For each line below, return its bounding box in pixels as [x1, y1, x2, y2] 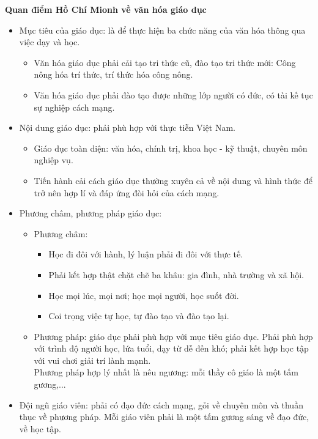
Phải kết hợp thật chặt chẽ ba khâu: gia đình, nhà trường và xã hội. [48, 268, 304, 281]
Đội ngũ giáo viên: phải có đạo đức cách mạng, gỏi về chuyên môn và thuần [19, 398, 303, 411]
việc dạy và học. [19, 35, 80, 48]
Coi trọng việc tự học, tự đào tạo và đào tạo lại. [48, 309, 229, 322]
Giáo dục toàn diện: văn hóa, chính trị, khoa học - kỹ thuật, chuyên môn [34, 141, 308, 154]
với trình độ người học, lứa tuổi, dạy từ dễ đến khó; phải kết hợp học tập [34, 342, 309, 355]
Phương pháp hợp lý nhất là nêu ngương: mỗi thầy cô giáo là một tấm [34, 366, 298, 378]
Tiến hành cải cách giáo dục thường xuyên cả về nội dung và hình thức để [34, 174, 312, 186]
